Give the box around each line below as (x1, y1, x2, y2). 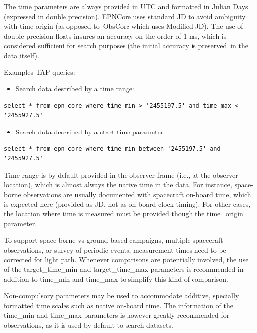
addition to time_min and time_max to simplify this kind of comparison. (4, 273, 228, 284)
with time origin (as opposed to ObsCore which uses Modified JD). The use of (4, 21, 243, 31)
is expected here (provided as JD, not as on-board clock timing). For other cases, (4, 199, 251, 209)
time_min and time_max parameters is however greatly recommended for (4, 310, 230, 320)
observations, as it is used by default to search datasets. (4, 320, 173, 330)
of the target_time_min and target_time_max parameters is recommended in (4, 264, 244, 274)
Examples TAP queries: (4, 67, 75, 77)
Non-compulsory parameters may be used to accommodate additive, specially (4, 290, 239, 301)
